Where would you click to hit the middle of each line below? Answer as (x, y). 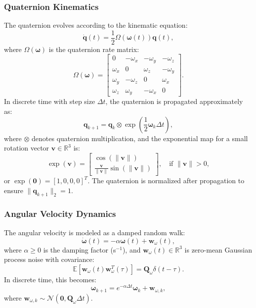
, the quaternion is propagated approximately (174, 101)
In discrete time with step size (50, 101)
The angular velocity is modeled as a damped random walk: (95, 232)
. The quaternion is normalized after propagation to (166, 180)
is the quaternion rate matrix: (94, 49)
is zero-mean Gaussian (218, 249)
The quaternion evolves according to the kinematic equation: (96, 25)
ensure (14, 190)
